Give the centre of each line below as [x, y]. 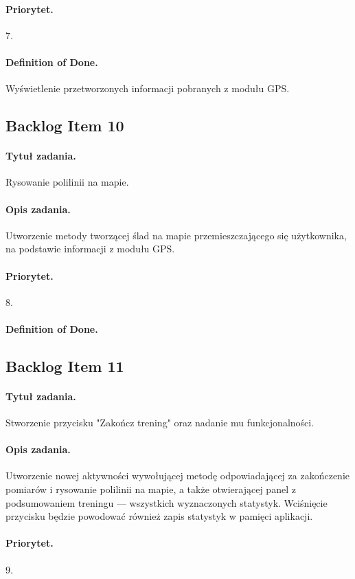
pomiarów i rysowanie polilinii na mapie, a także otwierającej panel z [151, 489]
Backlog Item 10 [65, 125]
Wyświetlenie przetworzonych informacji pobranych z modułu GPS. [148, 88]
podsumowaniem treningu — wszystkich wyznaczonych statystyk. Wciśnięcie [167, 502]
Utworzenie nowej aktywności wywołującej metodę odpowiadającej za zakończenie [177, 476]
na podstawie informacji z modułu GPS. [90, 249]
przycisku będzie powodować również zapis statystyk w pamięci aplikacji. [159, 516]
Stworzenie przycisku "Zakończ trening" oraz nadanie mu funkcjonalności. [160, 423]
